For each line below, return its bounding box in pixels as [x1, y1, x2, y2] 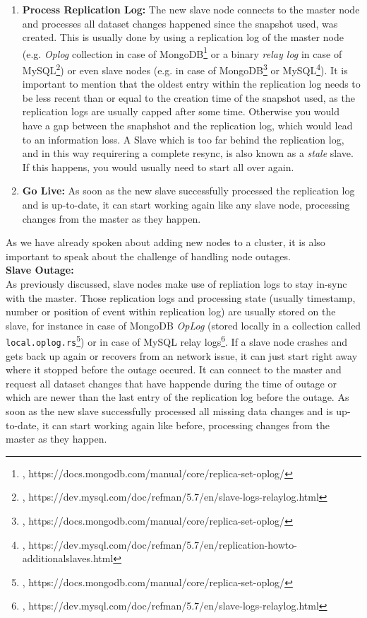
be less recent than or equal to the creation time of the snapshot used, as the [22, 90, 355, 105]
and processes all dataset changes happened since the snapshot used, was [22, 16, 338, 30]
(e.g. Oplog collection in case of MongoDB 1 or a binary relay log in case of [22, 44, 342, 61]
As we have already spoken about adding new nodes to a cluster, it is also [6, 235, 325, 250]
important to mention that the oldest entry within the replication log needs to [22, 76, 361, 91]
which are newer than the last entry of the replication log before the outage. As [6, 390, 349, 404]
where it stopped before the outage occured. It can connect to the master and [6, 362, 342, 377]
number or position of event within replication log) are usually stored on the [6, 304, 336, 319]
